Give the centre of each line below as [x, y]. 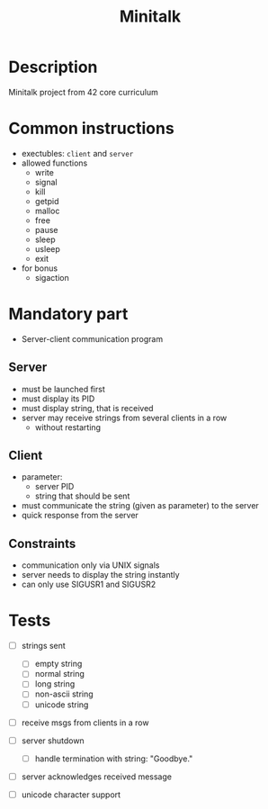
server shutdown [53, 741]
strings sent [44, 646]
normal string [59, 674]
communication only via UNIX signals [90, 565]
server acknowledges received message [97, 777]
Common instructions [91, 129]
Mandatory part [68, 315]
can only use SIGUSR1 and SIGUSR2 [89, 584]
